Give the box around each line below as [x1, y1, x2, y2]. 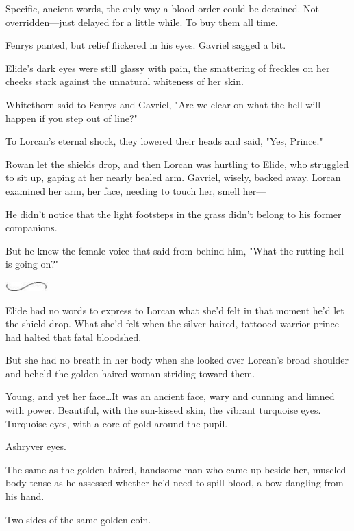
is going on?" [5, 257, 60, 271]
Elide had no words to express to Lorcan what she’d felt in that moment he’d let [5, 303, 344, 317]
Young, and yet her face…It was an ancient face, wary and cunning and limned [5, 389, 335, 403]
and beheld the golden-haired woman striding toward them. [5, 366, 255, 380]
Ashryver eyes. [5, 439, 66, 453]
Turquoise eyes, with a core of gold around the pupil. [5, 416, 228, 430]
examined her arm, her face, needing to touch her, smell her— [5, 183, 266, 198]
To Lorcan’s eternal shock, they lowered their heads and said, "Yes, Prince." [5, 134, 323, 148]
